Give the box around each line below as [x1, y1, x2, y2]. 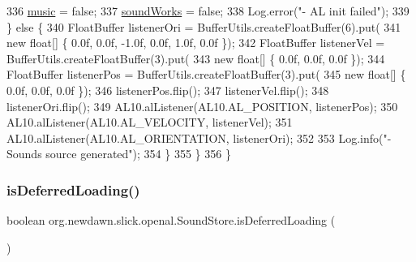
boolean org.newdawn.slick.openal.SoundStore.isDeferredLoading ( [6, 212, 336, 229]
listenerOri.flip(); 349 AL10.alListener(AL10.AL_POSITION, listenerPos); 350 [6, 97, 398, 114]
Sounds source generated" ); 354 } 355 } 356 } [6, 145, 231, 162]
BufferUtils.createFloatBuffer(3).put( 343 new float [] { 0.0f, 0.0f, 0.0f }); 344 [6, 49, 385, 67]
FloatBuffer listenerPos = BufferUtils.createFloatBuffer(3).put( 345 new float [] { [6, 66, 406, 83]
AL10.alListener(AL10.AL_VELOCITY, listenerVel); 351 [6, 114, 293, 131]
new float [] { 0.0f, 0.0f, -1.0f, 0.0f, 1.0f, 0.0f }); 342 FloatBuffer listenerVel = [6, 34, 385, 51]
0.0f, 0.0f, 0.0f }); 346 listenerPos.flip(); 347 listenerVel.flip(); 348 [6, 81, 329, 98]
